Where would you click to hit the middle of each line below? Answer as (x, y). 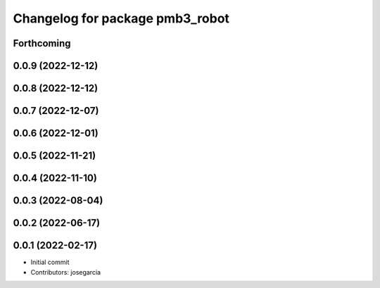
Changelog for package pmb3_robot (121, 18)
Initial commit (50, 262)
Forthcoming (42, 43)
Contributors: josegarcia (66, 272)
